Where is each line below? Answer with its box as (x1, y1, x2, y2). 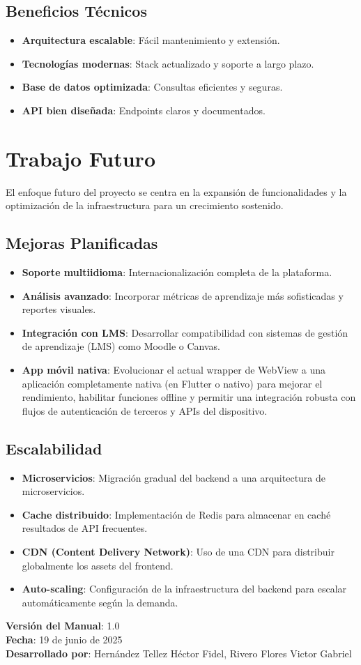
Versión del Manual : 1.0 (6, 618, 120, 633)
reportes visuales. (22, 302, 96, 316)
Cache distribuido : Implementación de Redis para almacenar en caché (22, 507, 331, 521)
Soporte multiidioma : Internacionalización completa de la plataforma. (22, 265, 332, 280)
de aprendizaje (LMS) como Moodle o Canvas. (22, 339, 220, 353)
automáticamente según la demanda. (22, 595, 178, 609)
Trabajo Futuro (6, 144, 155, 172)
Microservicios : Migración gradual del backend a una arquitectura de (22, 470, 326, 484)
